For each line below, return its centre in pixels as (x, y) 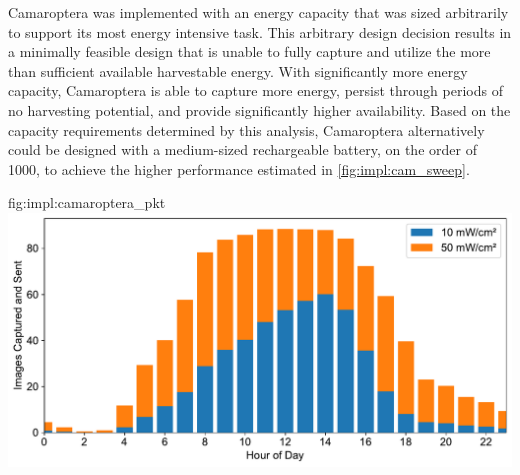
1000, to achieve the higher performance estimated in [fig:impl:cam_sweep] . (239, 168)
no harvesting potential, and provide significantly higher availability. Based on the (259, 109)
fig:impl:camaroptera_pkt (87, 202)
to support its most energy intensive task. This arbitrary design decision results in (260, 31)
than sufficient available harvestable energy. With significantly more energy (238, 70)
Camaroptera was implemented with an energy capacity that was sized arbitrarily (258, 12)
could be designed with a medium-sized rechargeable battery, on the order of (242, 149)
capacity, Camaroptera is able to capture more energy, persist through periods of (255, 90)
